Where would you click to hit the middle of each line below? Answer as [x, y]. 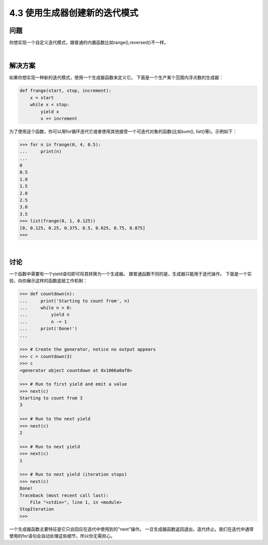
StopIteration [37, 509]
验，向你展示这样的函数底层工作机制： [48, 281]
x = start [42, 98]
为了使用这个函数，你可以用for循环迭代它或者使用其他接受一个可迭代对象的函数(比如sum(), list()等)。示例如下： [123, 131]
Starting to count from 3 [51, 398]
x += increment [59, 118]
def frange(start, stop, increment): [66, 91]
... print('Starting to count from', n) [75, 301]
